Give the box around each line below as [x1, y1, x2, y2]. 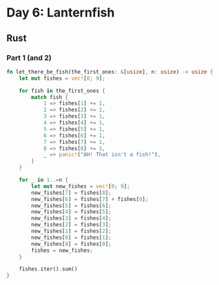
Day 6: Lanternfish [6, 5, 115, 21]
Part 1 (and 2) [6, 53, 52, 63]
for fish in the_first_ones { [19, 87, 106, 94]
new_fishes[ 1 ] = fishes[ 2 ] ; [31, 228, 112, 235]
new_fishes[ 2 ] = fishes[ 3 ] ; [31, 222, 112, 229]
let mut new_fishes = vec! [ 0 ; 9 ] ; [31, 182, 130, 190]
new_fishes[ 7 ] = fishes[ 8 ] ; [31, 189, 112, 196]
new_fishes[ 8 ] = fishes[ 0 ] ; [31, 240, 112, 247]
